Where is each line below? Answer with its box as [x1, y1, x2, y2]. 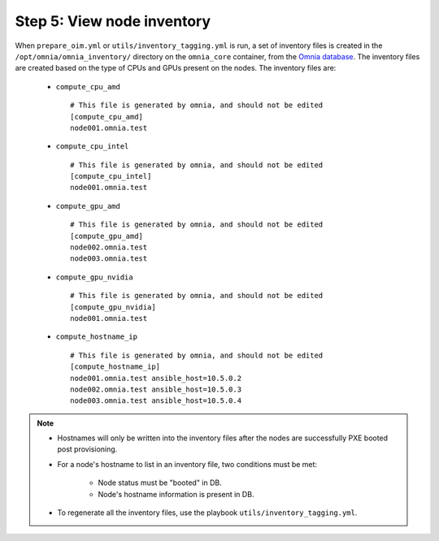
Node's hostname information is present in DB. [98, 489, 254, 499]
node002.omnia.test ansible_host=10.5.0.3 [70, 384, 242, 394]
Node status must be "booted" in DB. [98, 478, 223, 487]
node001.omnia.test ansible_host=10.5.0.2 [70, 374, 242, 383]
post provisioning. [57, 444, 118, 454]
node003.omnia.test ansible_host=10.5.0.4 [70, 396, 242, 405]
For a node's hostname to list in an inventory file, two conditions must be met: [57, 459, 317, 469]
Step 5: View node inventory [15, 12, 211, 30]
